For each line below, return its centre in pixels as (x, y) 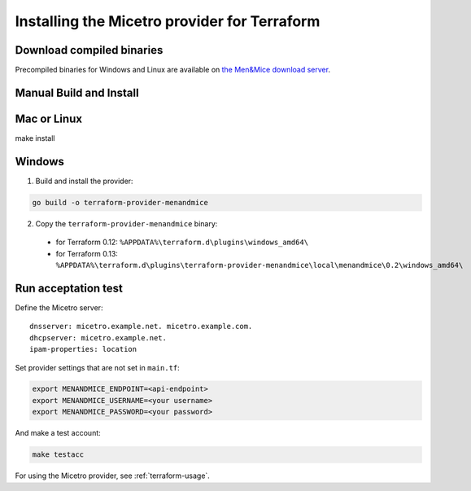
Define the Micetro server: (59, 307)
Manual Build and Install (77, 92)
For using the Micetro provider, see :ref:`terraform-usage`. (113, 476)
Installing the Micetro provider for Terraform (168, 21)
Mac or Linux (49, 118)
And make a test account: (58, 433)
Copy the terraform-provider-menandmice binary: (126, 223)
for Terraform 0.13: (87, 253)
